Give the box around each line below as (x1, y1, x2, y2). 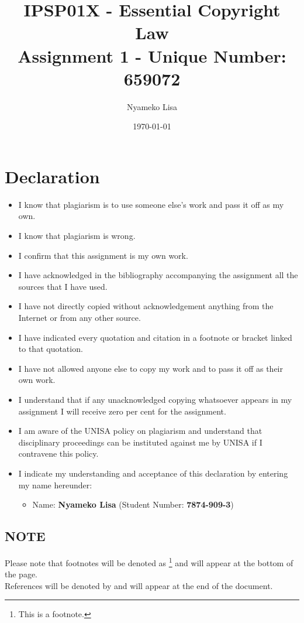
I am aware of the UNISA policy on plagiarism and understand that (18, 425, 262, 437)
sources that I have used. (18, 280, 108, 292)
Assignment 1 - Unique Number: (18, 43, 286, 67)
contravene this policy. (18, 447, 99, 460)
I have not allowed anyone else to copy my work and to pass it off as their (18, 362, 283, 374)
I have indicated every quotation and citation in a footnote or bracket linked (18, 331, 292, 343)
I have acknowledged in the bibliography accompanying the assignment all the (18, 269, 298, 281)
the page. (5, 568, 37, 580)
